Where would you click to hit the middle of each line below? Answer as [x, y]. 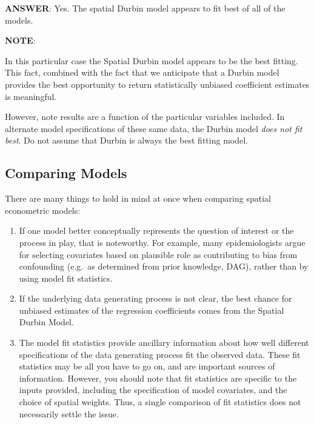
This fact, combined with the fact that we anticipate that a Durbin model [142, 72]
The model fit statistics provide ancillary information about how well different [164, 343]
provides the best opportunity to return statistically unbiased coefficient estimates [157, 84]
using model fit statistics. [66, 278]
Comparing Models [66, 173]
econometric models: [43, 210]
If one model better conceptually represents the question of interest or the [156, 230]
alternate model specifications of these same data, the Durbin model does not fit [154, 128]
